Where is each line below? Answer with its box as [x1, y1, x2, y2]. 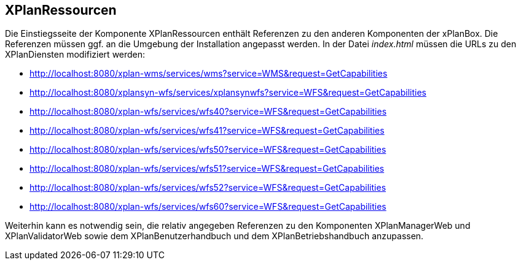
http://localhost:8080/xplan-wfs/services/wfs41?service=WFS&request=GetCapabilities [29, 125, 385, 136]
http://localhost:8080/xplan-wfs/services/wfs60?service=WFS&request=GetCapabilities [29, 201, 386, 212]
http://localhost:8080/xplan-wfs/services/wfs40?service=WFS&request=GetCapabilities [29, 106, 387, 117]
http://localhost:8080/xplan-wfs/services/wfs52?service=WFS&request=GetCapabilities [29, 182, 386, 193]
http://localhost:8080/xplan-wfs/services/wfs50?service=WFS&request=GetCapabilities [29, 144, 386, 155]
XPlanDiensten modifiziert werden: [5, 49, 146, 60]
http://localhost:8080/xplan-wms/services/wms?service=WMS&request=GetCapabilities [29, 68, 388, 79]
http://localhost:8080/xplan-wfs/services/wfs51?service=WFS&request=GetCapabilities [29, 163, 385, 174]
